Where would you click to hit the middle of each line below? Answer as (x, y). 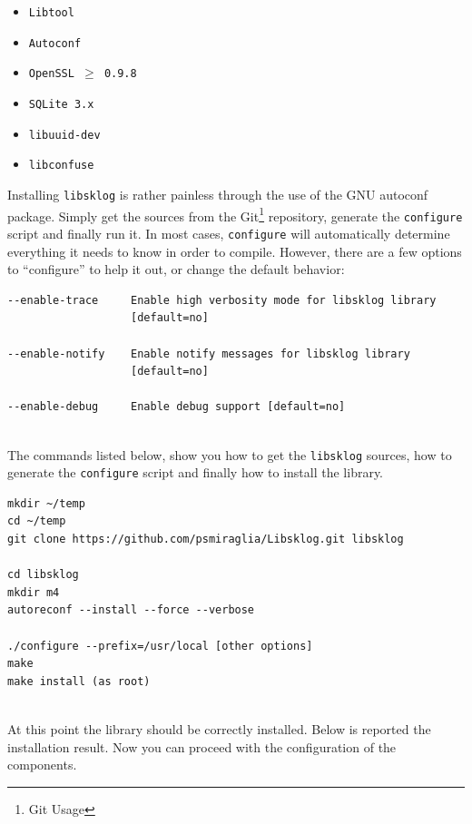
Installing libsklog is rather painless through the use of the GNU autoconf (218, 194)
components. (42, 765)
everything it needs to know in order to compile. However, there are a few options (235, 251)
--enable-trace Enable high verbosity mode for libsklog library (222, 300)
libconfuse (61, 166)
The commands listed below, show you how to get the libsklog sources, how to (230, 454)
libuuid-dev (64, 135)
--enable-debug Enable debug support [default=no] (177, 407)
